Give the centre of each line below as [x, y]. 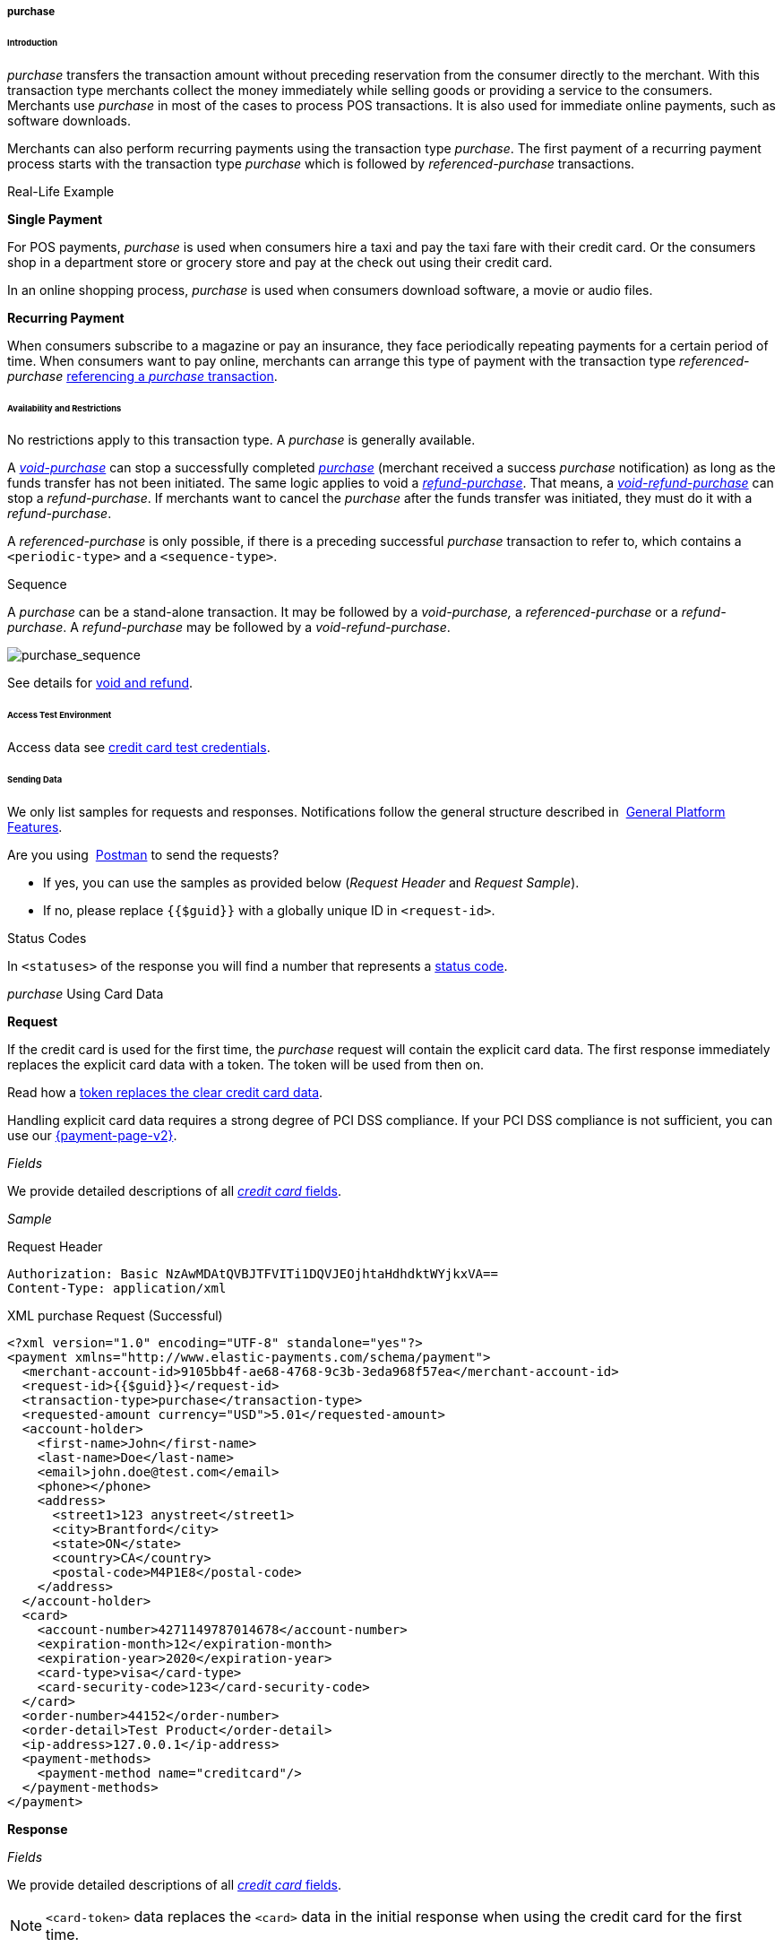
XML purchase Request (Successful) [115, 1315]
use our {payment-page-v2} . [92, 1135]
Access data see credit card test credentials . [139, 748]
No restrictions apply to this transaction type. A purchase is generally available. [241, 440]
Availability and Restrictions [65, 408]
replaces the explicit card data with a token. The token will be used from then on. [246, 1064]
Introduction [33, 42]
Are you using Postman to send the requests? [143, 854]
